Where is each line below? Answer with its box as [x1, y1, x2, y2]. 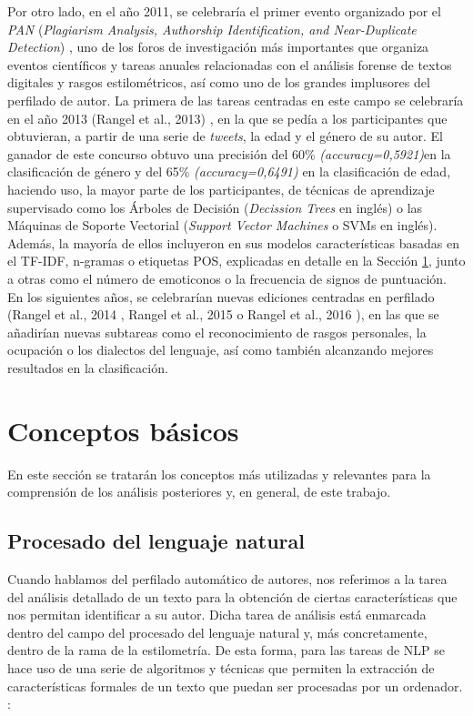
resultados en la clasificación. [7, 358, 168, 377]
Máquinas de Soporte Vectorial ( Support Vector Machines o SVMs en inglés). [7, 216, 438, 235]
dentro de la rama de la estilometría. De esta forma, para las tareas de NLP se [7, 640, 446, 660]
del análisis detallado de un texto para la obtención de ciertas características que [7, 587, 458, 606]
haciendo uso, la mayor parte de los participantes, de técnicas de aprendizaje [7, 179, 435, 198]
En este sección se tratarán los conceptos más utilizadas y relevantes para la [7, 464, 431, 483]
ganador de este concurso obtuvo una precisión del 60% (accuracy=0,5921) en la [7, 144, 451, 163]
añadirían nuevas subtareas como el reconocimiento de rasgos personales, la [7, 322, 427, 341]
